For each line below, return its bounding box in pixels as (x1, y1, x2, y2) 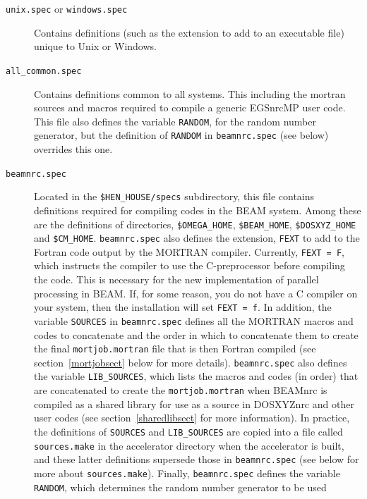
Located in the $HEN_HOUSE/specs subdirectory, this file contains (34, 189, 315, 204)
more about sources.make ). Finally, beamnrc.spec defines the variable (34, 465, 340, 480)
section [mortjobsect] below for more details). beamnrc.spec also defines (34, 355, 347, 369)
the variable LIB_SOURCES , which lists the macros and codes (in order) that (34, 369, 359, 383)
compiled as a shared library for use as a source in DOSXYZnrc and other (34, 396, 354, 411)
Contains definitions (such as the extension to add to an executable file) (34, 25, 344, 39)
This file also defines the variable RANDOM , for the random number (34, 113, 316, 128)
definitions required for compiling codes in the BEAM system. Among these (34, 202, 361, 217)
